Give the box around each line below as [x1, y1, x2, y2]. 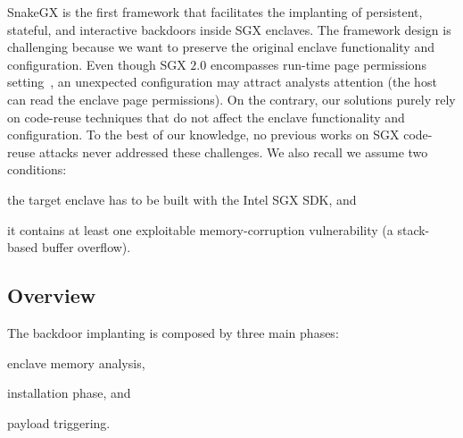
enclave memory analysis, [7, 353, 145, 372]
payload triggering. [7, 413, 111, 432]
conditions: [7, 160, 67, 179]
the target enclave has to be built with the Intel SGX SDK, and [7, 190, 357, 208]
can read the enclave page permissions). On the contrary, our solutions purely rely [7, 89, 456, 108]
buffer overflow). [41, 238, 131, 257]
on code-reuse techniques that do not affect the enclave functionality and [7, 107, 405, 126]
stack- [397, 220, 430, 239]
